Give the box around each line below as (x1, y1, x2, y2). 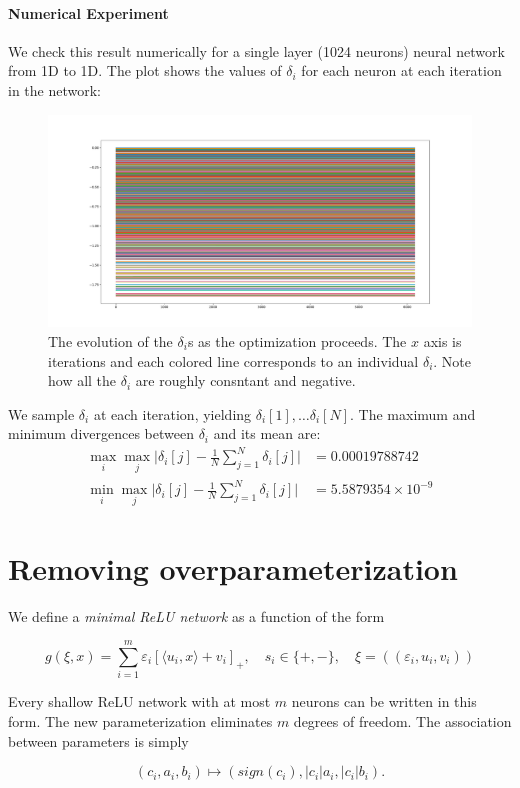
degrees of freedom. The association (293, 710, 512, 731)
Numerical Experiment (8, 2, 169, 23)
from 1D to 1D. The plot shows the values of (8, 60, 282, 81)
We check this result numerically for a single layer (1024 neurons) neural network (8, 40, 505, 61)
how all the (48, 370, 117, 391)
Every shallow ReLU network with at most (8, 691, 271, 712)
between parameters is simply (8, 730, 189, 751)
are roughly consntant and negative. (135, 370, 356, 391)
